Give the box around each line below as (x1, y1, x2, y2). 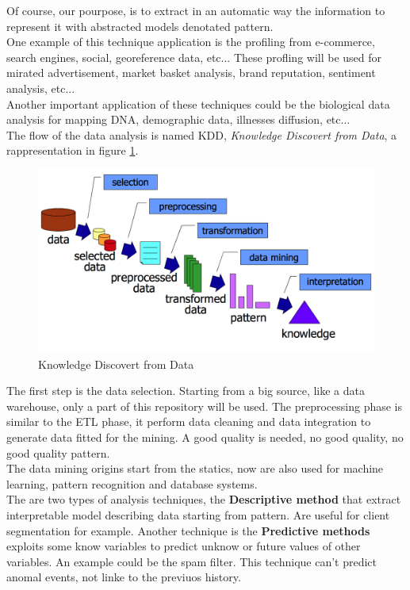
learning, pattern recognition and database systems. (6, 475, 258, 492)
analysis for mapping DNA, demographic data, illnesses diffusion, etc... (6, 111, 351, 128)
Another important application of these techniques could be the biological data (6, 95, 390, 112)
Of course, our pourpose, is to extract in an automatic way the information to (6, 2, 385, 18)
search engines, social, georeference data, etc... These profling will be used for (6, 48, 382, 65)
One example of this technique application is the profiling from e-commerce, (6, 33, 375, 50)
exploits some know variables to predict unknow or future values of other (6, 538, 361, 554)
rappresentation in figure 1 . (6, 142, 139, 159)
